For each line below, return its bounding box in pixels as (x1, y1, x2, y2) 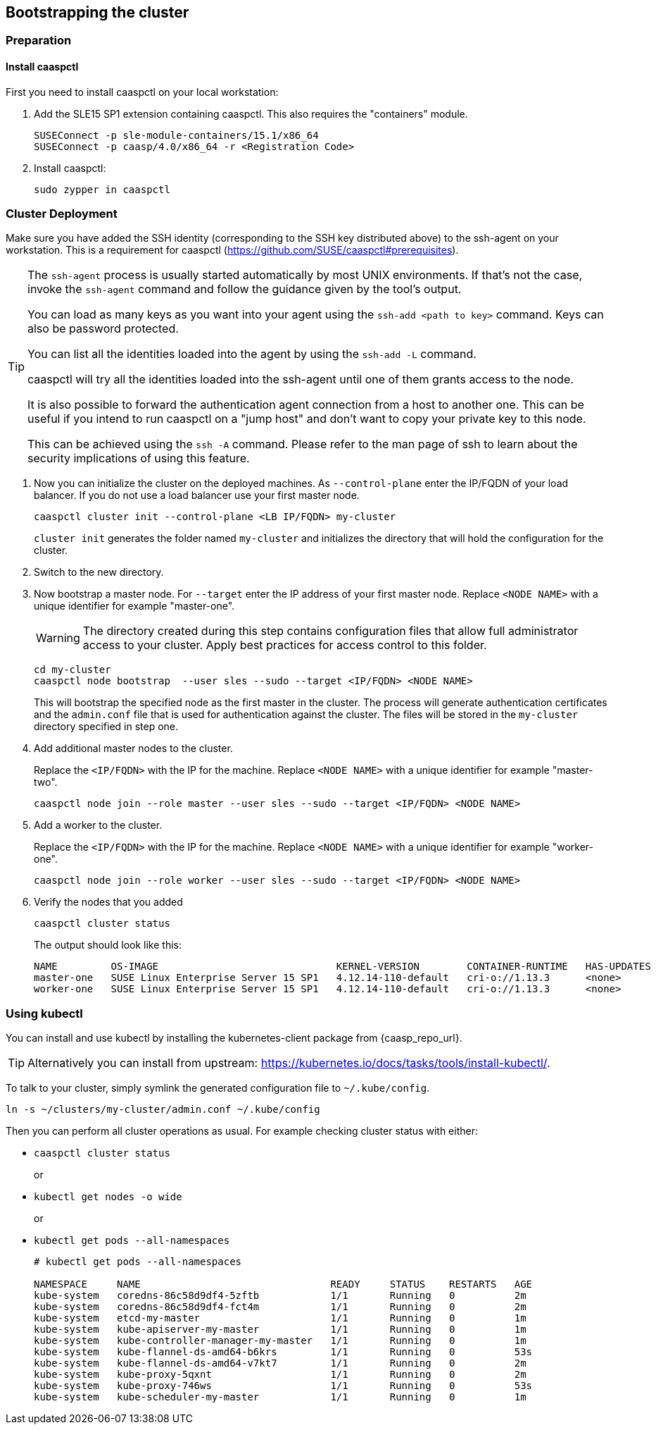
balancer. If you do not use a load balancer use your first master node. (34, 489, 360, 502)
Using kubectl (6, 1006, 83, 1021)
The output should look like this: (34, 939, 182, 951)
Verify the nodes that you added (34, 896, 183, 908)
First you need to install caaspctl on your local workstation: (6, 85, 279, 98)
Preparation (6, 33, 72, 48)
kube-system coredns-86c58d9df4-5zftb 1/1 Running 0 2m (34, 1290, 526, 1302)
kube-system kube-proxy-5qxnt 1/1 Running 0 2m (34, 1369, 526, 1381)
